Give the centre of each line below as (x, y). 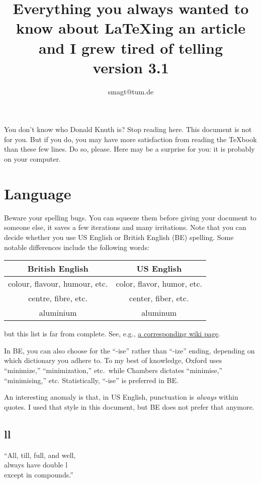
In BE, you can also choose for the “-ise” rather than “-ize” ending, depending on (129, 350)
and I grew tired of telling (131, 47)
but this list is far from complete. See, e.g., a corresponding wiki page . (112, 334)
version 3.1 (131, 67)
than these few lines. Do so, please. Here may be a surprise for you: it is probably (129, 149)
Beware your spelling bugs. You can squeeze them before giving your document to (130, 217)
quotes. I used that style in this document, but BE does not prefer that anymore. (129, 406)
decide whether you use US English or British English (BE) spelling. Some (119, 237)
